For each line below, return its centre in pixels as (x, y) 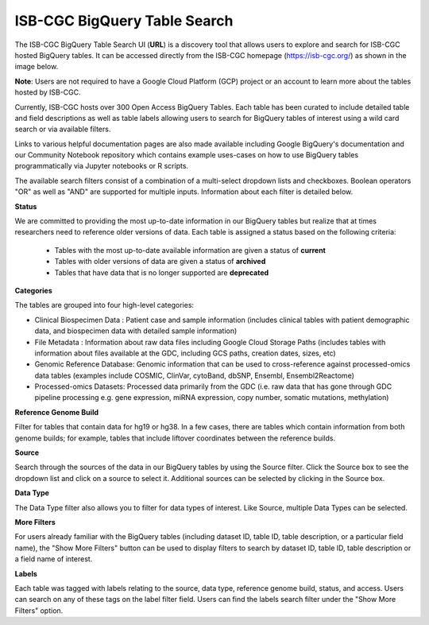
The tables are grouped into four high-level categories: (104, 305)
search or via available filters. (63, 129)
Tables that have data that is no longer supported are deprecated (162, 272)
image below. (37, 67)
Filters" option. (39, 610)
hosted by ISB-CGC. (48, 92)
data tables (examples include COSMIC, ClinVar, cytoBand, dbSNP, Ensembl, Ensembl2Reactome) (195, 375)
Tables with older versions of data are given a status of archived (160, 262)
